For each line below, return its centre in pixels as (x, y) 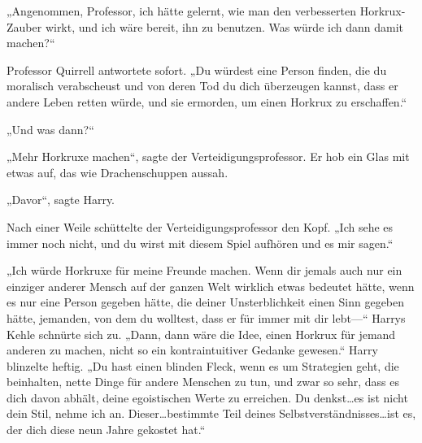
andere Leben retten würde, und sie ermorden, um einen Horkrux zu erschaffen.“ (207, 101)
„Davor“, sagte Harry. (61, 200)
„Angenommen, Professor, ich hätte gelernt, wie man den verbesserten (181, 11)
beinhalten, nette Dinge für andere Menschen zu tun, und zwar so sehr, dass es (203, 382)
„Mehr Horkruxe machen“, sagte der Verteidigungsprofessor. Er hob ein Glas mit (208, 156)
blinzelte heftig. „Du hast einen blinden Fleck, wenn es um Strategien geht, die (203, 365)
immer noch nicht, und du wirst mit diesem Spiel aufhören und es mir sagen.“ (200, 243)
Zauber (24, 26)
